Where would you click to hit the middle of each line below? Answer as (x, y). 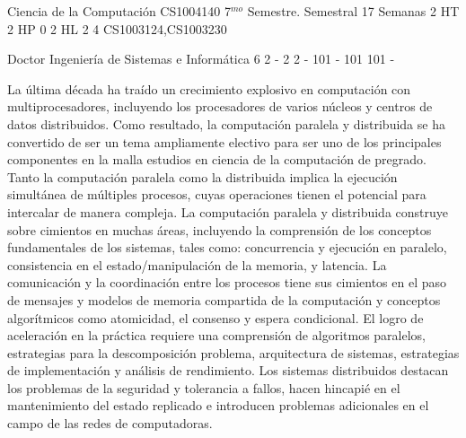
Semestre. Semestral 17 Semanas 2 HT (353, 11)
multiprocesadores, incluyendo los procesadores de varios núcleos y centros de (220, 106)
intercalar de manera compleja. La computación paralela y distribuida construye (228, 211)
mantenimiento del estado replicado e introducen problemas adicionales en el (218, 405)
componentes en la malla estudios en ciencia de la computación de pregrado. (217, 159)
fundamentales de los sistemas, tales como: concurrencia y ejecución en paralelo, (227, 247)
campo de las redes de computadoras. (110, 423)
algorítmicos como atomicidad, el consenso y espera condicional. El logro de (215, 317)
